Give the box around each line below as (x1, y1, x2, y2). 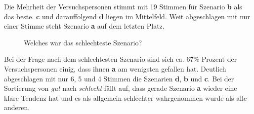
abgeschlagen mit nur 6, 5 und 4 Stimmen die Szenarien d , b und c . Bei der (4, 73, 234, 83)
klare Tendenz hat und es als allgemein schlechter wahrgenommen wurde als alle (4, 92, 247, 103)
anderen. (4, 102, 30, 113)
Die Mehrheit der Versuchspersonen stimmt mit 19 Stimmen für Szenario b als (4, 1, 242, 11)
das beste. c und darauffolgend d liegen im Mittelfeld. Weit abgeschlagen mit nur (4, 11, 250, 21)
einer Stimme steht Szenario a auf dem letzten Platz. (4, 21, 165, 31)
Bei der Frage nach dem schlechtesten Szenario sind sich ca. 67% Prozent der (4, 54, 237, 64)
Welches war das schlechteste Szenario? (24, 37, 142, 47)
